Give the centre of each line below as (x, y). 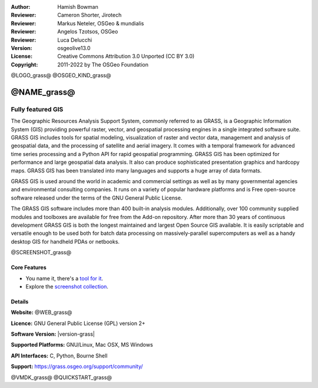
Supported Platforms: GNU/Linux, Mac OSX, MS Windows (82, 345)
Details (20, 301)
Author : (21, 7)
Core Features (29, 267)
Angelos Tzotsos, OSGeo (88, 32)
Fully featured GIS (37, 109)
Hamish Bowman (78, 7)
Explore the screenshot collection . (67, 286)
